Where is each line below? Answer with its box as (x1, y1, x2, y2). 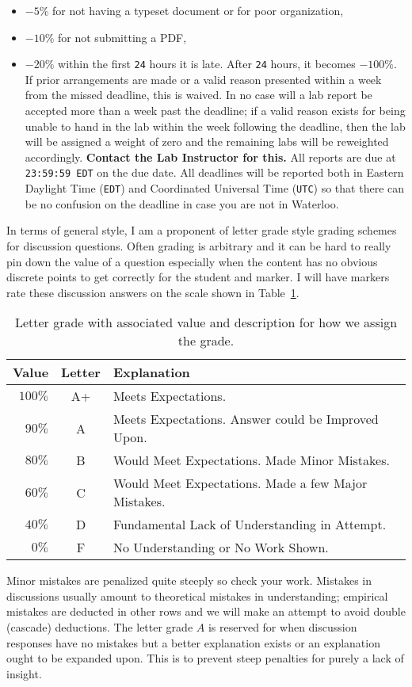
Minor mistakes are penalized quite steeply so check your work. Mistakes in (6, 572, 372, 589)
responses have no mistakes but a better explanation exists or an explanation (6, 634, 380, 651)
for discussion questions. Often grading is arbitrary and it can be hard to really (6, 237, 391, 254)
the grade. (177, 331, 235, 350)
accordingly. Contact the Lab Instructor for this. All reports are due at (25, 148, 396, 165)
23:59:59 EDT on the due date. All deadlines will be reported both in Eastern (25, 164, 404, 181)
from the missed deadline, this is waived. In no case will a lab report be (25, 86, 372, 103)
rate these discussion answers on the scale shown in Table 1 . (6, 284, 299, 300)
